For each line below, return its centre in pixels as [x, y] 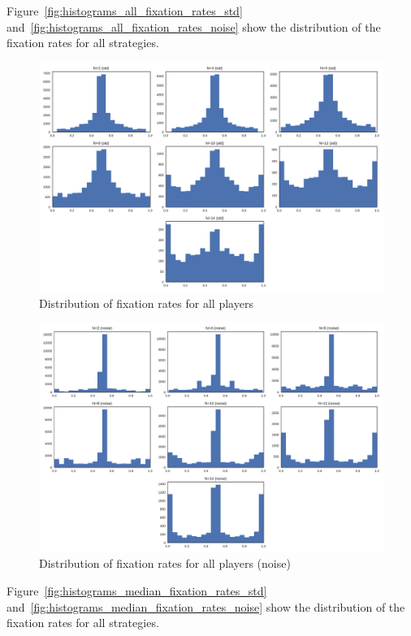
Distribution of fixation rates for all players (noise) [165, 563]
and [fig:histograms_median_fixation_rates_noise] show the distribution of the [206, 606]
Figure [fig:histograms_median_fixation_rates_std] [137, 590]
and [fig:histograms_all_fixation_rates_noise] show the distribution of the [194, 26]
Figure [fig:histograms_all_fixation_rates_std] [125, 11]
